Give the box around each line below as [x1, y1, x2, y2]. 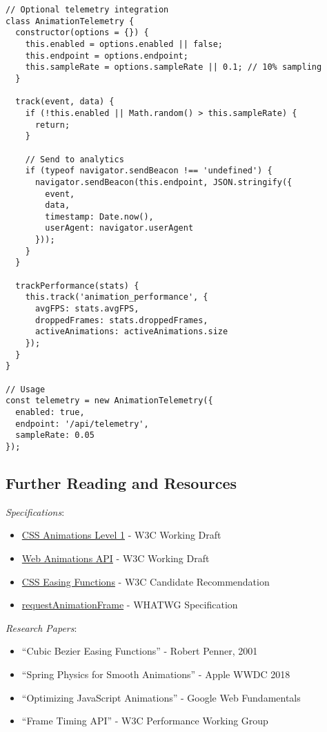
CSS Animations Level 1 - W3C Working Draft [21, 528, 221, 542]
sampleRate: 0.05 [15, 430, 95, 441]
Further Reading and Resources [6, 472, 237, 493]
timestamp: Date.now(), [45, 211, 154, 222]
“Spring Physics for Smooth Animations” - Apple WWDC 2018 [21, 666, 290, 681]
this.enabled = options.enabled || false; [25, 39, 223, 49]
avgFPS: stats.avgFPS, [34, 304, 139, 314]
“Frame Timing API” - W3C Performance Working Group [21, 713, 268, 728]
